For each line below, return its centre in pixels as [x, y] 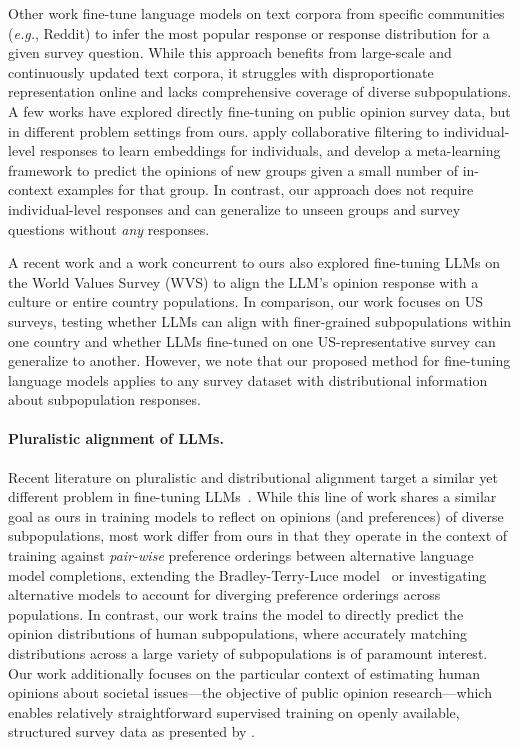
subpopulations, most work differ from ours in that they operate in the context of [258, 535]
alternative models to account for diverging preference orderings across [224, 594]
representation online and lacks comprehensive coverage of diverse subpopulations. [260, 91]
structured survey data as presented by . [132, 731]
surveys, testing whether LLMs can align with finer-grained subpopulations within [260, 320]
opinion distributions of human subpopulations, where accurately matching [238, 633]
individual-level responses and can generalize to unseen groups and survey [234, 208]
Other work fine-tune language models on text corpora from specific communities [256, 13]
